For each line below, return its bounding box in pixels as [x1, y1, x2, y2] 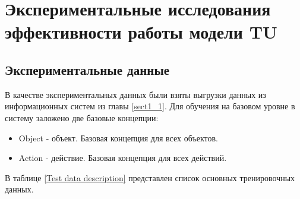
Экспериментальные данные [5, 60, 170, 78]
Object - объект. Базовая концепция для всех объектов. [18, 131, 218, 144]
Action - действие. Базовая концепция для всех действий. [18, 151, 227, 164]
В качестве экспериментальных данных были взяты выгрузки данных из [5, 88, 266, 100]
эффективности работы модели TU [5, 20, 277, 44]
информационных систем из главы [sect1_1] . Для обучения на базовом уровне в [5, 100, 295, 112]
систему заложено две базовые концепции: [5, 111, 159, 124]
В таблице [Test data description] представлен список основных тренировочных [5, 171, 295, 184]
